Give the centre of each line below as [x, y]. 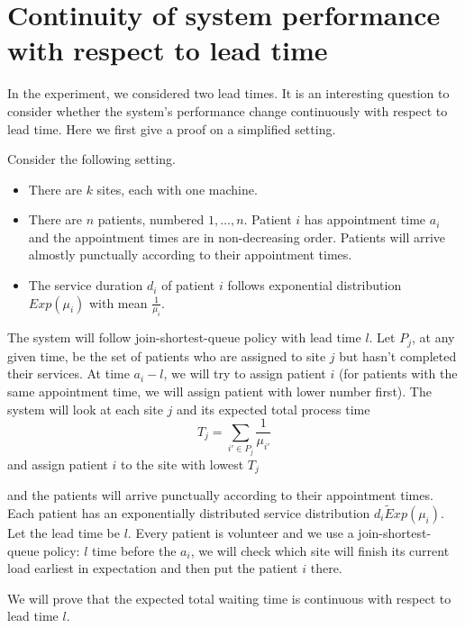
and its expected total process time [273, 409]
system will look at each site [85, 409]
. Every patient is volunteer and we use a [241, 532]
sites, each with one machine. [177, 189]
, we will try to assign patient [245, 373]
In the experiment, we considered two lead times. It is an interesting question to [228, 93]
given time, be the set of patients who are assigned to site [167, 355]
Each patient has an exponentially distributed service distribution [189, 512]
